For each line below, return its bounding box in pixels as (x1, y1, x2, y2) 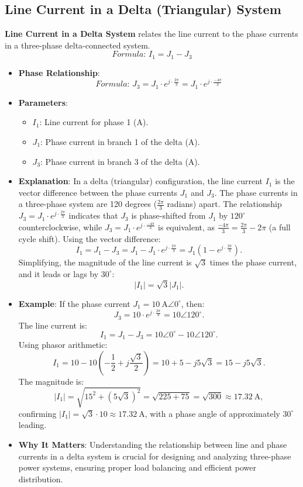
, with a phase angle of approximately (144, 407, 280, 419)
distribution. (18, 472, 63, 485)
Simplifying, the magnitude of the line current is (18, 256, 192, 268)
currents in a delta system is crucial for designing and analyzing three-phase (18, 450, 291, 462)
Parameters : (18, 96, 68, 108)
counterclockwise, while (18, 220, 102, 233)
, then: (181, 297, 205, 309)
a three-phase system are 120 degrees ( (18, 198, 157, 210)
